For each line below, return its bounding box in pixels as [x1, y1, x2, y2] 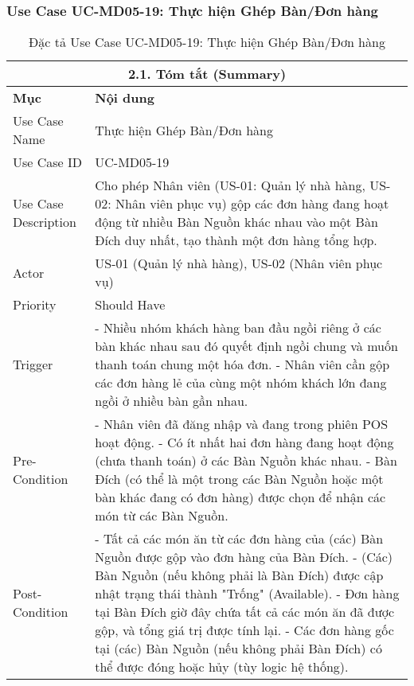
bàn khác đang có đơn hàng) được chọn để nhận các [95, 488, 386, 507]
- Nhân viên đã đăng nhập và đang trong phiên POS [95, 415, 389, 434]
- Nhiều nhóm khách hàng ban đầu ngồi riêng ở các [95, 318, 381, 337]
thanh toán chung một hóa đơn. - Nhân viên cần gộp [95, 355, 390, 374]
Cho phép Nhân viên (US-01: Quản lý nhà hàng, [95, 176, 365, 195]
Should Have [95, 295, 166, 314]
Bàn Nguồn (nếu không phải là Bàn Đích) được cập [95, 566, 384, 585]
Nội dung [95, 88, 154, 107]
